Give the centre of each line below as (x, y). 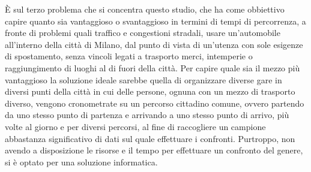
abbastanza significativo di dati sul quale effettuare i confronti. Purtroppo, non (150, 138)
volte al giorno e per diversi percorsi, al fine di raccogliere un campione (135, 126)
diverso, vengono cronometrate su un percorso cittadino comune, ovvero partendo (155, 103)
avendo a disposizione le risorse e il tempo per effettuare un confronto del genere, (154, 150)
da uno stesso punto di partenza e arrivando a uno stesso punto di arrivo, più (147, 115)
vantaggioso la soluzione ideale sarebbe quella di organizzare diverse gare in (143, 79)
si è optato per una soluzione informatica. (81, 162)
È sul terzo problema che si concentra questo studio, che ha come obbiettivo (145, 9)
